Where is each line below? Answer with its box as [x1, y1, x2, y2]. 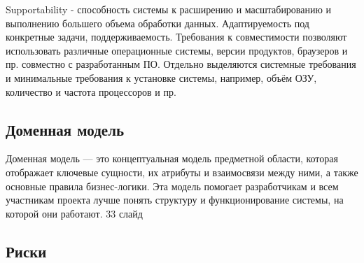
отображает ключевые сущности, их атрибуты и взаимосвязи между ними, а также [6, 164, 358, 179]
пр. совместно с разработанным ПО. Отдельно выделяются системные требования [6, 57, 356, 71]
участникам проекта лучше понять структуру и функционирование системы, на [6, 192, 344, 207]
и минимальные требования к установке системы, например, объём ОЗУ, [6, 70, 317, 85]
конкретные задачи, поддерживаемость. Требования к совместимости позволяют [6, 29, 347, 44]
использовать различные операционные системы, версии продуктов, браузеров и [6, 43, 348, 57]
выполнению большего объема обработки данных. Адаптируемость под [6, 15, 309, 30]
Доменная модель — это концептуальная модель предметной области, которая [6, 151, 338, 166]
